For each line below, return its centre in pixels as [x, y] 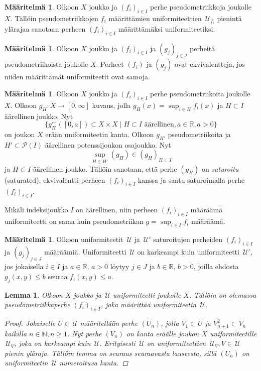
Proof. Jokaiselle [30, 323]
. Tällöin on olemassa [223, 294]
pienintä [229, 18]
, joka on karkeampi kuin [52, 343]
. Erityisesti [117, 343]
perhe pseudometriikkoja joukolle [201, 7]
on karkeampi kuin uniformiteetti [188, 251]
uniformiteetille [233, 333]
